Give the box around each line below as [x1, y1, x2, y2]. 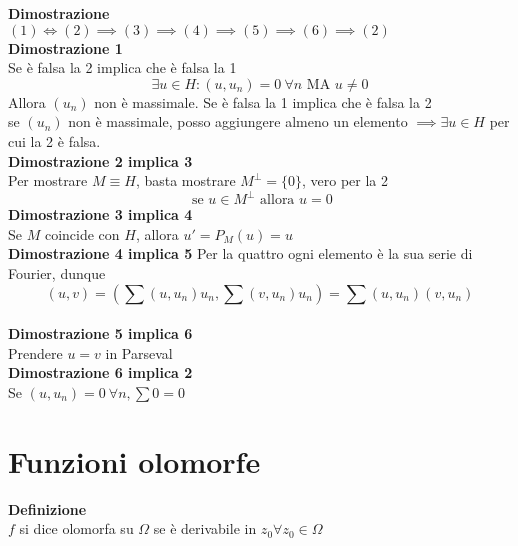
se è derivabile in [153, 518, 257, 539]
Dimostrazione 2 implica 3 [8, 150, 193, 171]
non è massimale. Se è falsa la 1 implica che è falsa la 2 [94, 91, 432, 112]
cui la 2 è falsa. [8, 130, 101, 151]
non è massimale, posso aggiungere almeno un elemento [68, 111, 408, 132]
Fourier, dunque [8, 263, 106, 284]
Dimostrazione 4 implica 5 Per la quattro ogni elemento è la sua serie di [8, 243, 473, 264]
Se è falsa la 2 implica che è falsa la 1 [8, 57, 237, 78]
